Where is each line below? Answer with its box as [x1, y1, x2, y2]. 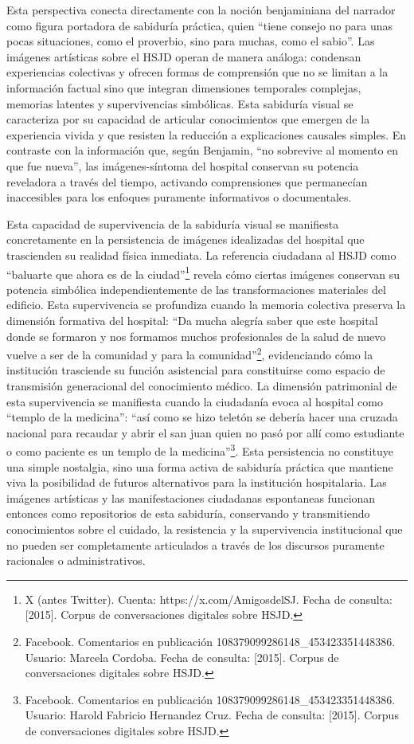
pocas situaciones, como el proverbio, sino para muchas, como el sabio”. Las [6, 33, 375, 49]
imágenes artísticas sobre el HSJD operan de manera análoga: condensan [6, 48, 361, 65]
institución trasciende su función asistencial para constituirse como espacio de [6, 362, 385, 378]
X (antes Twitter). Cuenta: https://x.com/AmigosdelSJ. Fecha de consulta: [25, 590, 393, 607]
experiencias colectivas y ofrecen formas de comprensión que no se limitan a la [6, 64, 389, 80]
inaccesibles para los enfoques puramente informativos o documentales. [6, 189, 352, 206]
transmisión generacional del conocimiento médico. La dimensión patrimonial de [6, 377, 397, 394]
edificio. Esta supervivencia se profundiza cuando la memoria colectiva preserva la [6, 296, 406, 313]
